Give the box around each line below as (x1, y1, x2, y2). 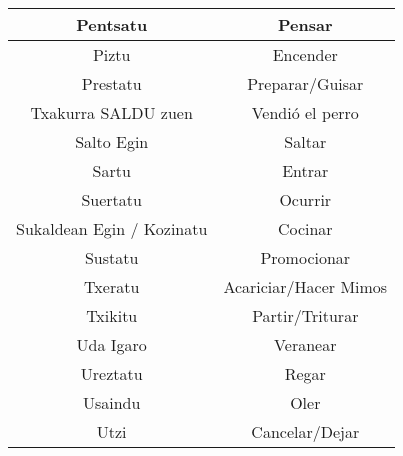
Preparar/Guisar (247, 72, 364, 95)
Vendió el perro (251, 101, 359, 124)
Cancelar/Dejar (251, 420, 360, 443)
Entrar (282, 159, 329, 182)
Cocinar (277, 217, 333, 240)
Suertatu (81, 188, 142, 211)
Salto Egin (75, 130, 149, 153)
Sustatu (84, 246, 139, 269)
